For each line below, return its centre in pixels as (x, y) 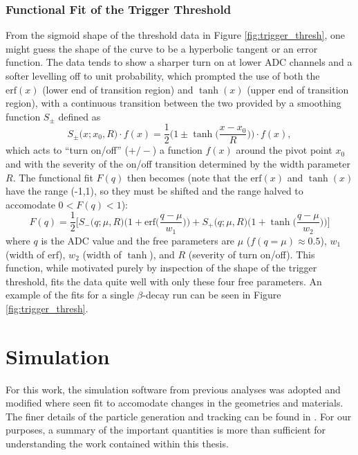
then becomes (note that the (187, 177)
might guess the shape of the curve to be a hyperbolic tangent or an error (162, 48)
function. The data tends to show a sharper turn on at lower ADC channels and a (179, 62)
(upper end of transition (298, 89)
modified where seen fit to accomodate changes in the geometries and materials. (175, 403)
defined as (79, 116)
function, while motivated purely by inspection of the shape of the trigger (161, 268)
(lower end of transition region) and (118, 89)
